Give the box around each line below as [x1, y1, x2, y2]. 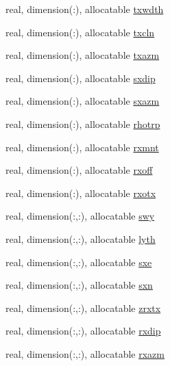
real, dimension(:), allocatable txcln [5, 25, 155, 39]
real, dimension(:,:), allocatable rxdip [5, 324, 161, 338]
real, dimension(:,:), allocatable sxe [5, 254, 152, 269]
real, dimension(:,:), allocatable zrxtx [5, 300, 161, 315]
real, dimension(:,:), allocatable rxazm [5, 346, 165, 361]
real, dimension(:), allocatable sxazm [5, 94, 160, 108]
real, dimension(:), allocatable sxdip [5, 70, 156, 85]
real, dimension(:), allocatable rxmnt [5, 140, 159, 154]
